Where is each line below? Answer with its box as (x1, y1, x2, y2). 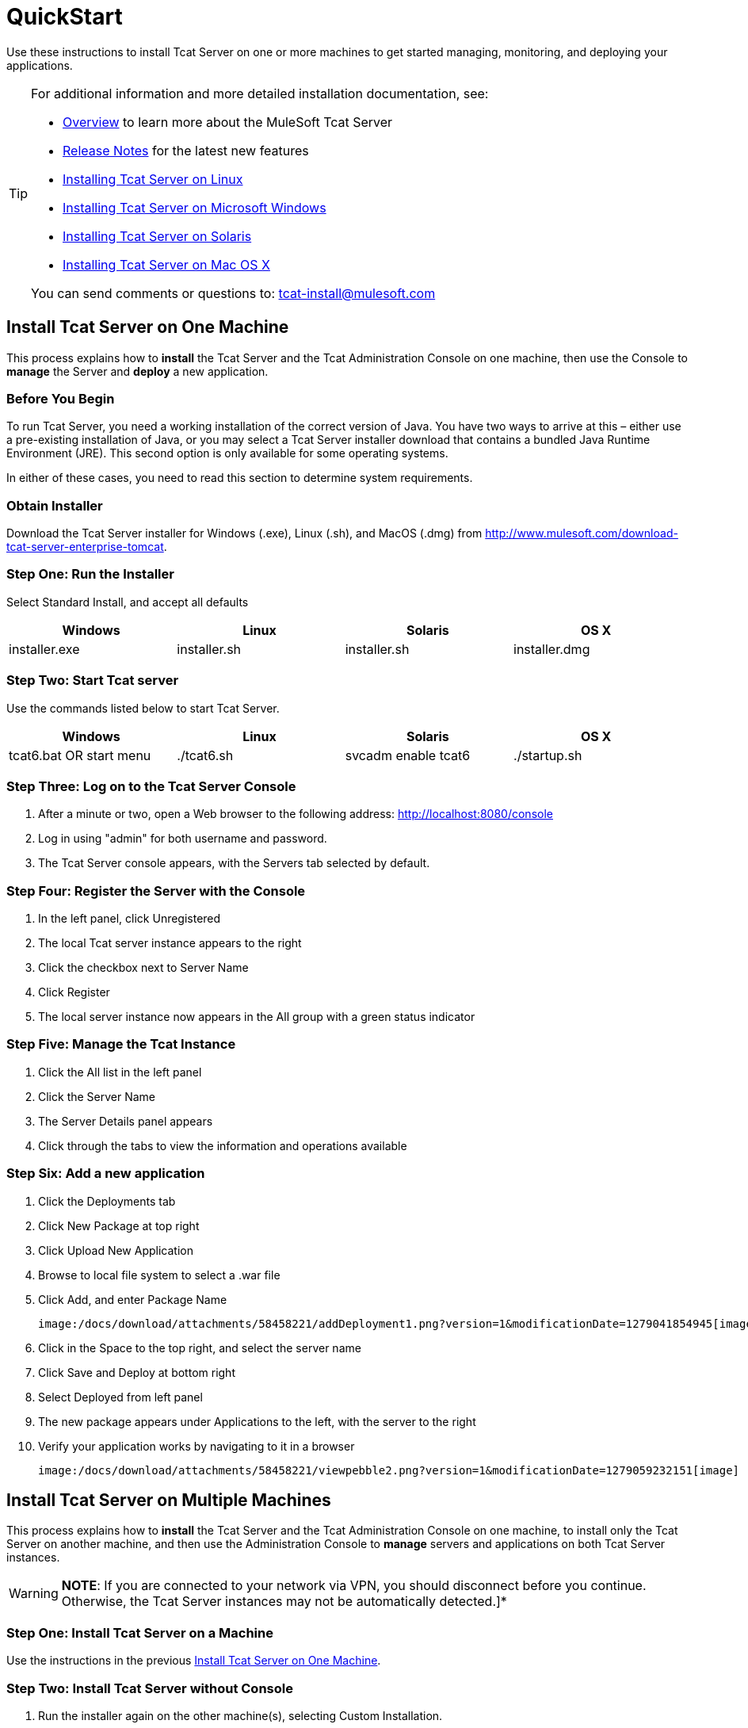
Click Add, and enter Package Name (38, 1292, 227, 1306)
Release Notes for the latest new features (63, 142, 309, 159)
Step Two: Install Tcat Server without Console (6, 1680, 293, 1696)
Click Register (38, 985, 110, 1000)
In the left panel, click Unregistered (38, 912, 221, 926)
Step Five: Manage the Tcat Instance (6, 1036, 236, 1053)
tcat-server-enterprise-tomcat (6, 540, 164, 554)
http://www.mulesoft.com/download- (485, 526, 678, 541)
